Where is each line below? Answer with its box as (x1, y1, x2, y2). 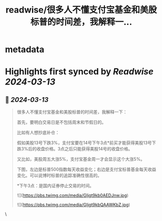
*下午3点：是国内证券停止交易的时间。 (16, 183, 94, 189)
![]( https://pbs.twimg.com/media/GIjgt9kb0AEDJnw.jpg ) (16, 192, 129, 198)
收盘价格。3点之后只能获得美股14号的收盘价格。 (36, 146, 133, 152)
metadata (5, 44, 44, 55)
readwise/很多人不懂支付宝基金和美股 (5, 4, 157, 15)
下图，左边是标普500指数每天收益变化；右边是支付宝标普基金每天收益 (16, 166, 156, 172)
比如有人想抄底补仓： (16, 130, 59, 135)
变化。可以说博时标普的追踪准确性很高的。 (16, 173, 102, 178)
